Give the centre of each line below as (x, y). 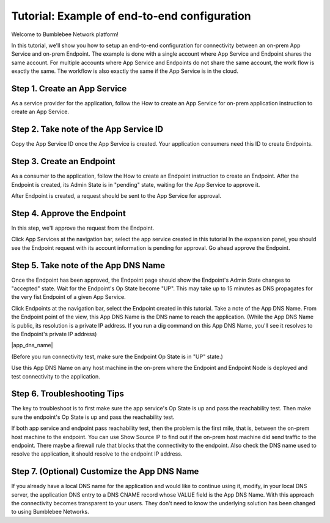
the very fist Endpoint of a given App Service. (68, 297)
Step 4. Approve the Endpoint (69, 213)
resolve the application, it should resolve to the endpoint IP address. (97, 454)
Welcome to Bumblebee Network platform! (65, 34)
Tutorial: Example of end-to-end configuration (131, 16)
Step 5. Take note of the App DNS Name (88, 265)
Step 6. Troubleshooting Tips (68, 394)
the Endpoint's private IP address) (54, 334)
